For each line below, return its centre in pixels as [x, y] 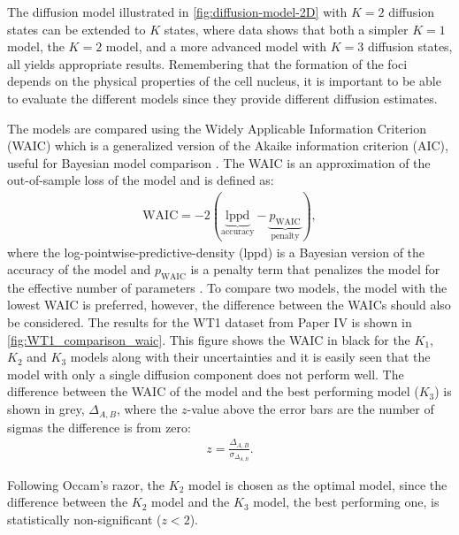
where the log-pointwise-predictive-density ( [126, 252]
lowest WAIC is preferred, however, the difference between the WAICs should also [229, 305]
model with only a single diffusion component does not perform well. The [206, 374]
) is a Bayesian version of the [346, 252]
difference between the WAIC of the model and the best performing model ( [213, 391]
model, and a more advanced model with [216, 46]
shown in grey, [46, 409]
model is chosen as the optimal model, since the [317, 484]
